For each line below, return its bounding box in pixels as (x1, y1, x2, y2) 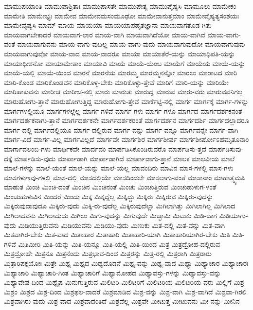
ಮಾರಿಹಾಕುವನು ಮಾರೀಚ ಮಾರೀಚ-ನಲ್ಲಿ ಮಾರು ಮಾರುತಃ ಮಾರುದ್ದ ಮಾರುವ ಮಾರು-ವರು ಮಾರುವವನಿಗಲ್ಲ (4, 86, 243, 97)
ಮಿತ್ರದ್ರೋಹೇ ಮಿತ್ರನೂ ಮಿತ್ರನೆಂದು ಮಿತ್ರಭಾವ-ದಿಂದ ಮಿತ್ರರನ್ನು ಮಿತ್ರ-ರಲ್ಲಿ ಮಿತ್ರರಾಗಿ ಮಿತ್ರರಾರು (4, 248, 212, 258)
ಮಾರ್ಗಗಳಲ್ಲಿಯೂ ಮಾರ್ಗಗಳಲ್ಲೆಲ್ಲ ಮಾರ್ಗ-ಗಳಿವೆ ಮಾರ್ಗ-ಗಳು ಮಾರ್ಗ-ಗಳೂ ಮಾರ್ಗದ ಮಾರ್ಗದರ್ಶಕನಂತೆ (4, 105, 242, 116)
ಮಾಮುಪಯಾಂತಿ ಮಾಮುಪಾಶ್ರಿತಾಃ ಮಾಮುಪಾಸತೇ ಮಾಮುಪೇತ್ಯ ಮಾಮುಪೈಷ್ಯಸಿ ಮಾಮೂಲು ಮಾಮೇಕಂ (4, 1, 236, 11)
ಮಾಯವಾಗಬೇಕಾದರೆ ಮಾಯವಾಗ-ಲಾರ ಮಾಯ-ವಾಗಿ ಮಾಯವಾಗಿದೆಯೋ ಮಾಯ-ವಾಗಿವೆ (4, 29, 205, 39)
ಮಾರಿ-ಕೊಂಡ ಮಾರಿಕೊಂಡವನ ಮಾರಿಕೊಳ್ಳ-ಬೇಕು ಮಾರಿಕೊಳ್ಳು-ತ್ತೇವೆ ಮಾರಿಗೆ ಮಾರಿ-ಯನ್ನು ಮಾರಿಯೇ (4, 77, 229, 87)
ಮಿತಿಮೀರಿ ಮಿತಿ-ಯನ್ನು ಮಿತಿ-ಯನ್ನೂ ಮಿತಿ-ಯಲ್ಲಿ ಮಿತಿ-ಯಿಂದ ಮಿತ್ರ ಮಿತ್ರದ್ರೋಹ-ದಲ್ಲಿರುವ (18, 239, 220, 249)
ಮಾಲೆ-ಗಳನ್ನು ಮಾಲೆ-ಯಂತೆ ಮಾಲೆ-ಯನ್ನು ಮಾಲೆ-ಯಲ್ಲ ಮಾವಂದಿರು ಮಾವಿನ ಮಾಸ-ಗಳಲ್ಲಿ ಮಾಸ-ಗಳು (4, 163, 234, 173)
